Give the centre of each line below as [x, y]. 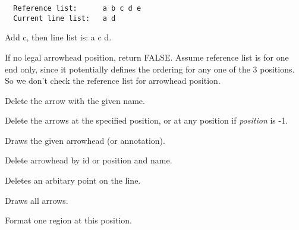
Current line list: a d [64, 18]
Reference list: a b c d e [77, 8]
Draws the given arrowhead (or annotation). [85, 140]
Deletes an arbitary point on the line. [73, 180]
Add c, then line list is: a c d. [58, 37]
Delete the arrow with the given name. [75, 100]
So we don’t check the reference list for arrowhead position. [113, 81]
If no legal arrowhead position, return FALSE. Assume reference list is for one [147, 57]
